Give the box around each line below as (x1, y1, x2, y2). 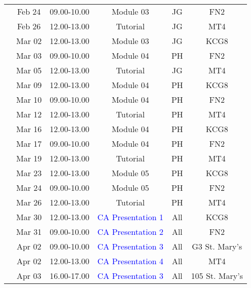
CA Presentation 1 (97, 211, 163, 223)
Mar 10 (16, 94, 42, 105)
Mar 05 (16, 64, 42, 76)
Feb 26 (17, 20, 41, 32)
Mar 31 (16, 226, 42, 237)
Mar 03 (16, 50, 42, 61)
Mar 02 (16, 35, 42, 47)
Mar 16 (16, 123, 42, 135)
